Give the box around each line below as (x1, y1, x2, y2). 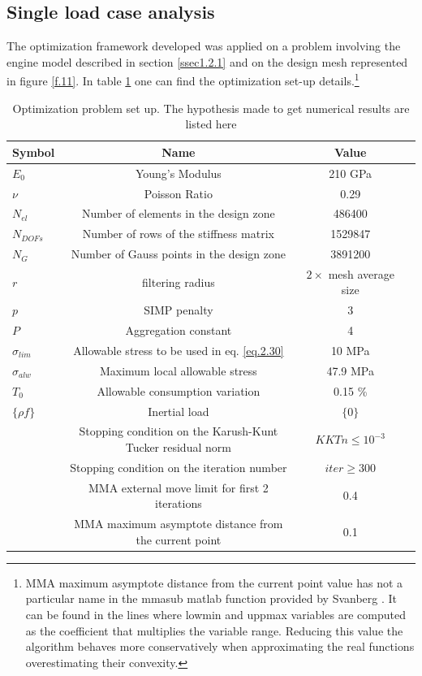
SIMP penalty (144, 301, 213, 318)
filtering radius (142, 273, 215, 290)
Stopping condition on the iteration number (70, 458, 287, 475)
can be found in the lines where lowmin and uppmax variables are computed (25, 605, 406, 622)
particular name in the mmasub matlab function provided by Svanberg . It (25, 590, 398, 607)
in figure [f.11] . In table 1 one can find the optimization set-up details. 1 (6, 70, 360, 89)
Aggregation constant (125, 322, 232, 339)
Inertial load (148, 402, 209, 419)
